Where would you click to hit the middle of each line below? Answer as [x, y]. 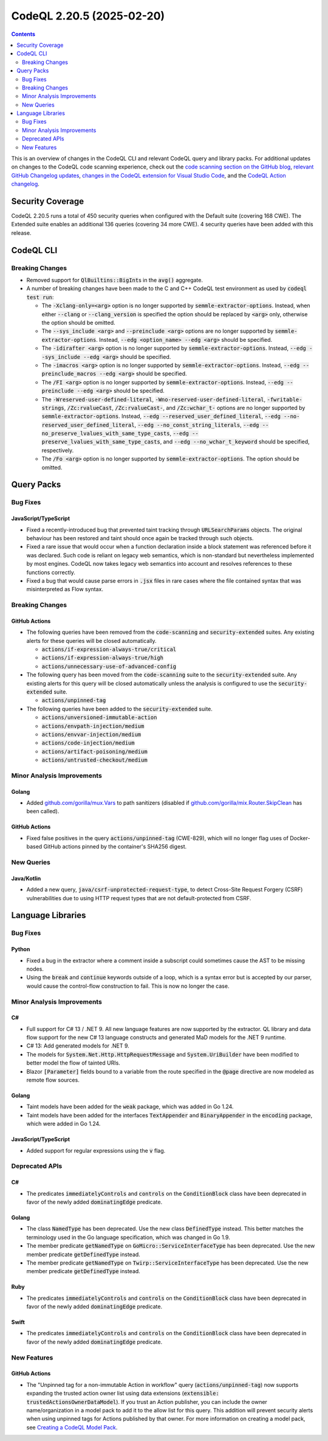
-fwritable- [285, 399]
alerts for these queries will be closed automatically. [92, 641]
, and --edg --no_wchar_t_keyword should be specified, [235, 442]
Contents [23, 34]
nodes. [35, 969]
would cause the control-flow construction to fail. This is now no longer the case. [128, 986]
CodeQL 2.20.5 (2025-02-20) [88, 16]
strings [53, 408]
